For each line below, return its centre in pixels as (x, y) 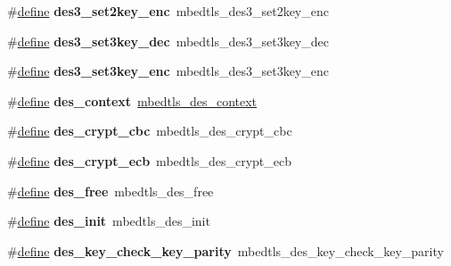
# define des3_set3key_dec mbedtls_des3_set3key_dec (168, 41)
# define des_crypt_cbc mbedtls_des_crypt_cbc (150, 131)
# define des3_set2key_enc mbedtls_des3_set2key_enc (168, 11)
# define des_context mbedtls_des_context (132, 100)
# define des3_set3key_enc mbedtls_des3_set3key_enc (168, 71)
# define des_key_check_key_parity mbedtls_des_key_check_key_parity (225, 250)
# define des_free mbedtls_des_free (111, 191)
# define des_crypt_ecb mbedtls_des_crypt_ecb (149, 160)
